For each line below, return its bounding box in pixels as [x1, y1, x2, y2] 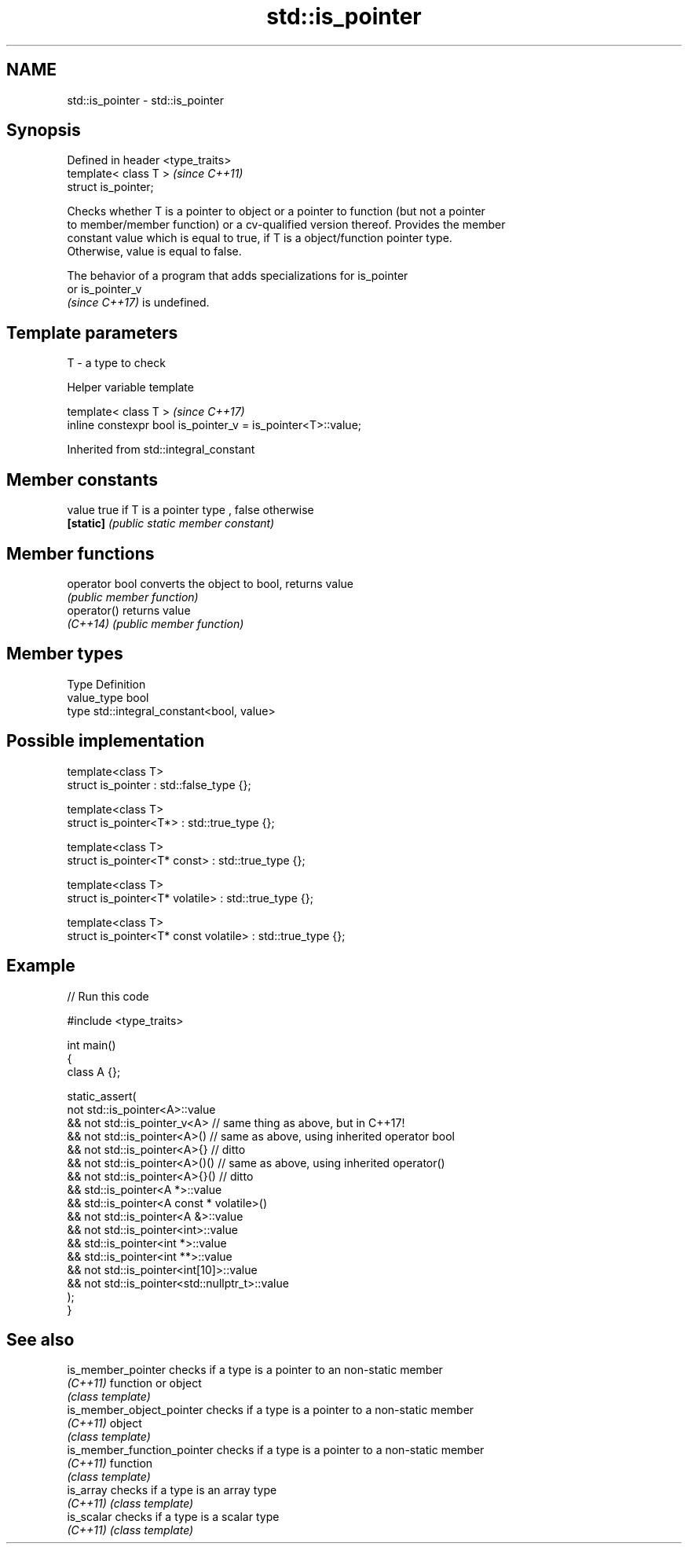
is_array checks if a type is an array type [67, 1483, 277, 1497]
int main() [67, 1038, 116, 1052]
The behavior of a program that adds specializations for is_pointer [67, 269, 408, 283]
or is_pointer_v [67, 282, 142, 296]
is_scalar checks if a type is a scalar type [67, 1510, 280, 1524]
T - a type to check [67, 356, 166, 370]
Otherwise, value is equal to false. [67, 244, 242, 259]
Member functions [6, 543, 155, 564]
